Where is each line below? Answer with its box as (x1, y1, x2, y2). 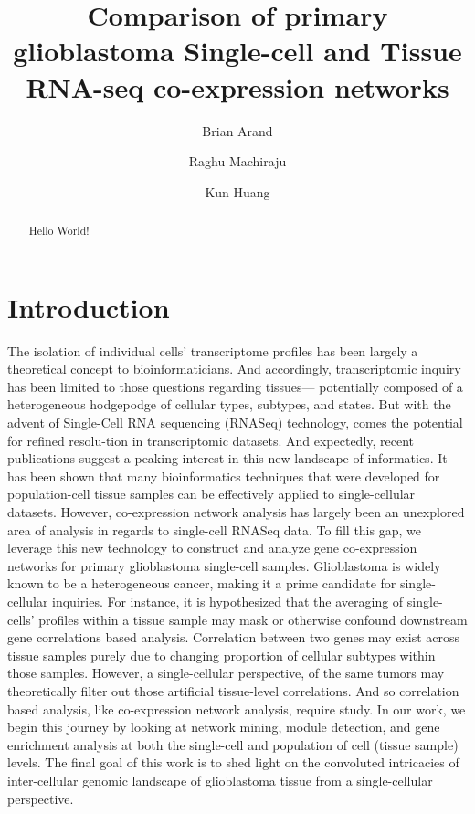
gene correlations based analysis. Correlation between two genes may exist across (7, 628, 460, 647)
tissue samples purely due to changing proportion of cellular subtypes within (7, 645, 436, 664)
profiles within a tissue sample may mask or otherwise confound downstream (38, 609, 468, 629)
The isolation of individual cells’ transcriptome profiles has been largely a (7, 341, 418, 360)
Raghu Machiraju (188, 152, 287, 171)
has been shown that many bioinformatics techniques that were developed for (7, 466, 440, 485)
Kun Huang (205, 182, 270, 201)
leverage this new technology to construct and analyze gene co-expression (7, 538, 417, 557)
